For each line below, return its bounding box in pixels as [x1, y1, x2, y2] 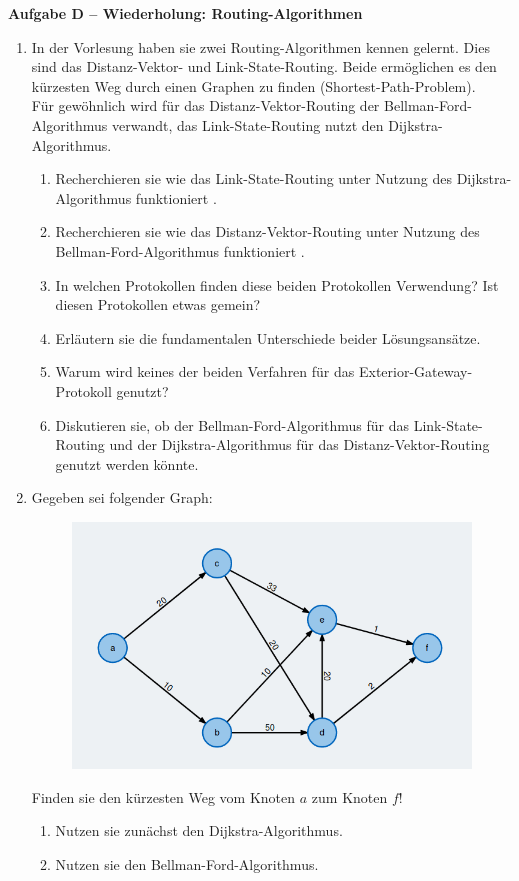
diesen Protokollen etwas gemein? [55, 294, 261, 315]
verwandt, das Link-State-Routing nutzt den [112, 114, 384, 135]
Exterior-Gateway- [358, 361, 473, 382]
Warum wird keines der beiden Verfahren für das [55, 361, 355, 382]
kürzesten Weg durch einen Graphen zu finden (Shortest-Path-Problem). [31, 75, 476, 96]
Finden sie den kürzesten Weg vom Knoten [31, 786, 296, 807]
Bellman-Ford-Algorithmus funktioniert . [55, 240, 305, 261]
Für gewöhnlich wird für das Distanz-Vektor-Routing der [31, 95, 380, 116]
